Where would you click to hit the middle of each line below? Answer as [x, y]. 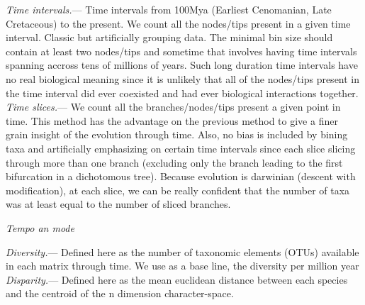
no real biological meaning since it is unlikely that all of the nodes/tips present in [183, 78]
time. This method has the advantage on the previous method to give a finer [172, 120]
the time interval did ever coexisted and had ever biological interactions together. [182, 93]
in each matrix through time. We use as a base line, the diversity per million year [182, 266]
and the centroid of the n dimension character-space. [120, 293]
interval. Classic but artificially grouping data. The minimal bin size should [169, 37]
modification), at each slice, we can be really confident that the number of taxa [178, 190]
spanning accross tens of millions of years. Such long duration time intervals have [182, 65]
